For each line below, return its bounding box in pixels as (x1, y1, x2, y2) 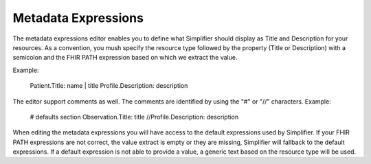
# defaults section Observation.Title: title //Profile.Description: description (30, 113, 239, 121)
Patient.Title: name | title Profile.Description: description (30, 82, 188, 90)
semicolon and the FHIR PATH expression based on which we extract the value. (12, 54, 238, 62)
